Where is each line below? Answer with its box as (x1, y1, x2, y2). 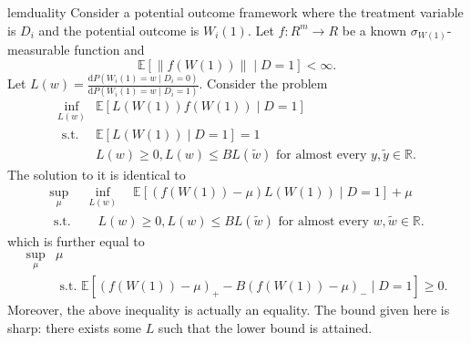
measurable (7, 40, 70, 59)
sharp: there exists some (7, 317, 141, 337)
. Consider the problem (199, 74, 328, 93)
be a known (342, 20, 407, 39)
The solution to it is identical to (7, 164, 186, 183)
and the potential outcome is (38, 20, 200, 39)
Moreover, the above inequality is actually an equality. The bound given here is (7, 300, 450, 319)
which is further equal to (7, 231, 145, 250)
